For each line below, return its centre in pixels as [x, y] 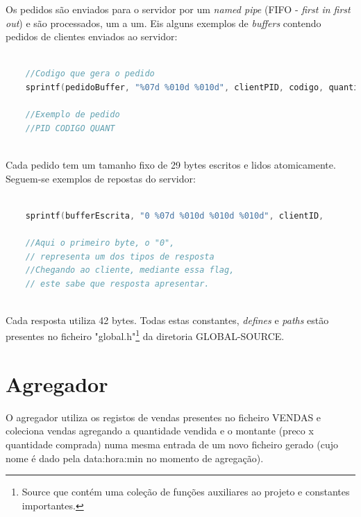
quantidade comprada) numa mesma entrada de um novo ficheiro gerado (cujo [172, 444]
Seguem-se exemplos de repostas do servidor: [101, 178]
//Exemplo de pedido [73, 115]
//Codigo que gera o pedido [90, 74]
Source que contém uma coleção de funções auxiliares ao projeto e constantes [186, 492]
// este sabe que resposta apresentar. [117, 283]
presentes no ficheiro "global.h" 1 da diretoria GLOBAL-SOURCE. [145, 335]
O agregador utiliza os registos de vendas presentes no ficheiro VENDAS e [163, 417]
